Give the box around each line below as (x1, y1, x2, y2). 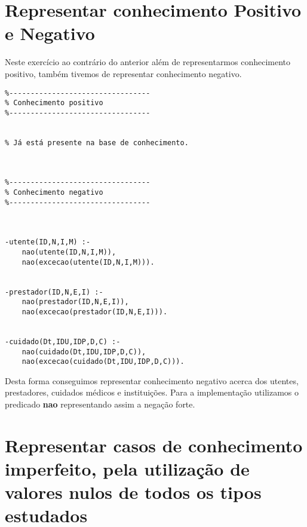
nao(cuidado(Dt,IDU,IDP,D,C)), (22, 347, 146, 356)
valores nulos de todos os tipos (5, 480, 262, 504)
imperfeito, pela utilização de (5, 456, 250, 481)
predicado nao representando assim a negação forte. (5, 398, 195, 410)
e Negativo (5, 21, 95, 45)
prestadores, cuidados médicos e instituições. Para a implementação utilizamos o (5, 386, 299, 399)
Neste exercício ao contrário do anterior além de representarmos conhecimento (5, 56, 291, 68)
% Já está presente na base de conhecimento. (5, 138, 189, 147)
